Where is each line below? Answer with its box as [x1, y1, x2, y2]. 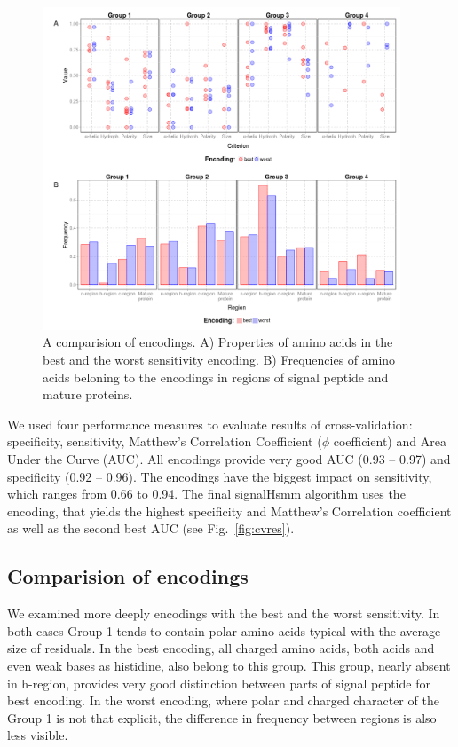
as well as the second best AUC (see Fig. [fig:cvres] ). [7, 519, 295, 538]
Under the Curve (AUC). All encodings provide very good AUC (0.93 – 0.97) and [7, 450, 451, 468]
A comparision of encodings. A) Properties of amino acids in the [43, 333, 393, 351]
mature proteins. [43, 385, 133, 404]
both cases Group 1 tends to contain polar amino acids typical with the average [7, 621, 441, 640]
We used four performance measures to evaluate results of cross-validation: [7, 414, 413, 433]
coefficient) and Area [333, 432, 446, 451]
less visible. [7, 726, 68, 744]
